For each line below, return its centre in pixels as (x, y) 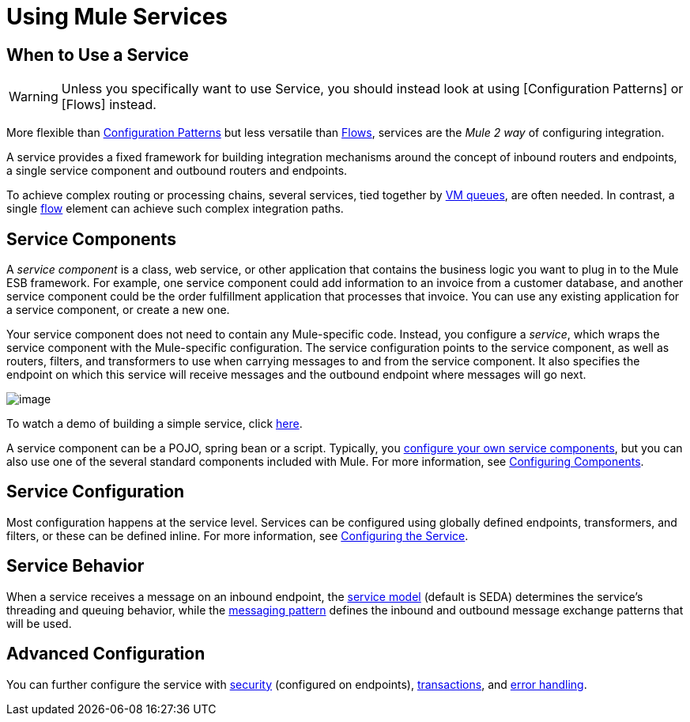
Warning (34, 97)
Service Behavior (75, 566)
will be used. (39, 623)
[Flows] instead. (109, 105)
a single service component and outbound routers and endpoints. (177, 171)
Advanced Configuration (106, 654)
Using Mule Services (117, 17)
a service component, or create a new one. (118, 310)
